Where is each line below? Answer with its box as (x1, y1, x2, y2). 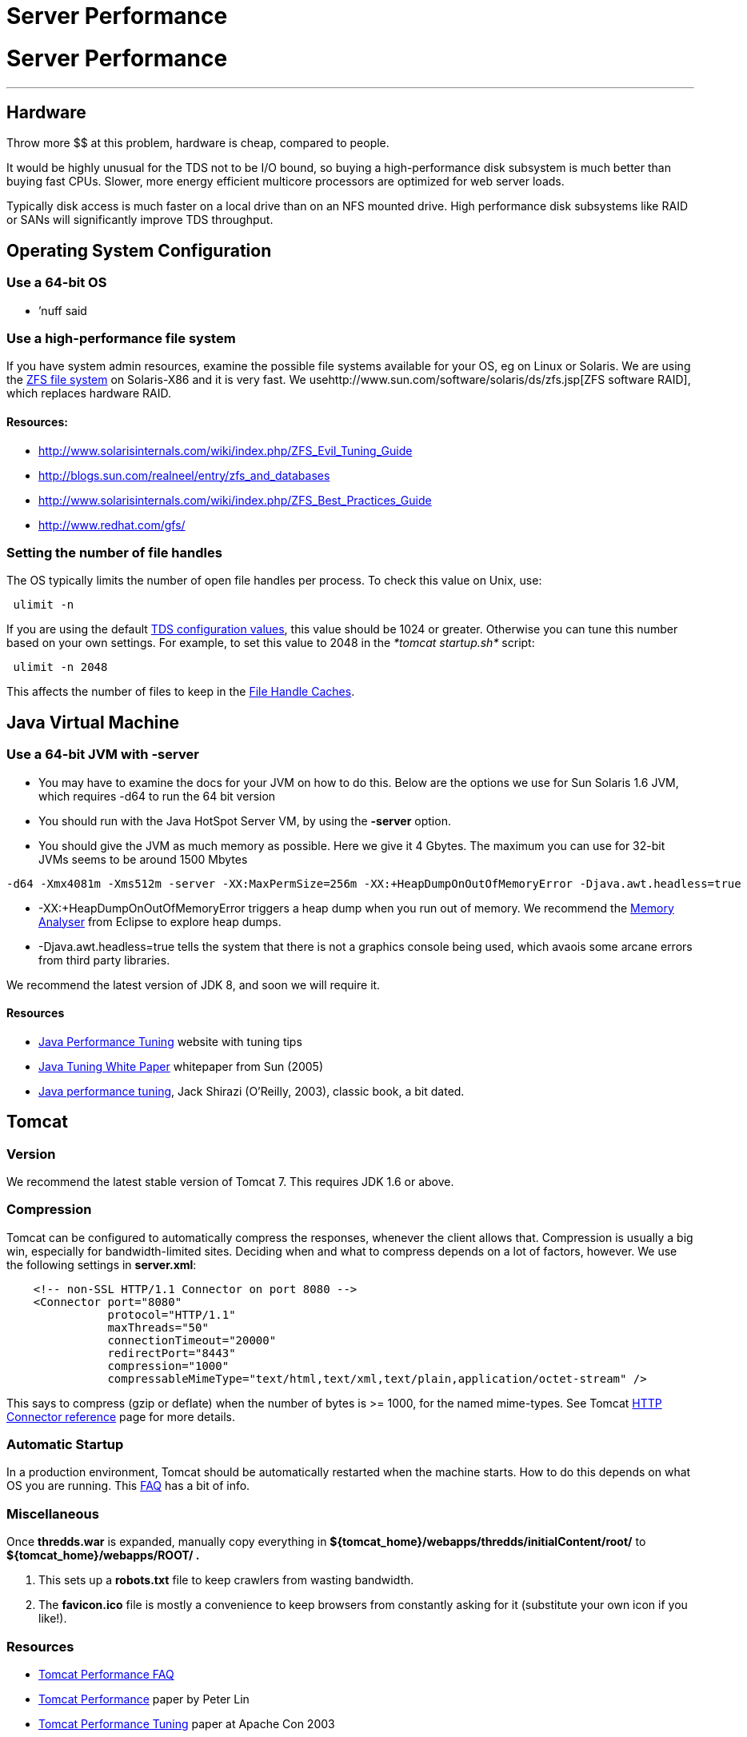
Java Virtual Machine (6, 712, 180, 733)
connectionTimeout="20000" (107, 1333, 277, 1347)
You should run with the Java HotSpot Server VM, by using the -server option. (38, 813, 451, 828)
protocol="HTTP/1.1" (107, 1308, 236, 1321)
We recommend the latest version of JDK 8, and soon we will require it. (6, 977, 381, 992)
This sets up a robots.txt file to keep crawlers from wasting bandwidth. (38, 1573, 414, 1587)
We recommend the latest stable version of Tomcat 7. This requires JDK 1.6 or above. (6, 1174, 454, 1188)
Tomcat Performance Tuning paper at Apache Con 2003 (38, 1716, 335, 1731)
